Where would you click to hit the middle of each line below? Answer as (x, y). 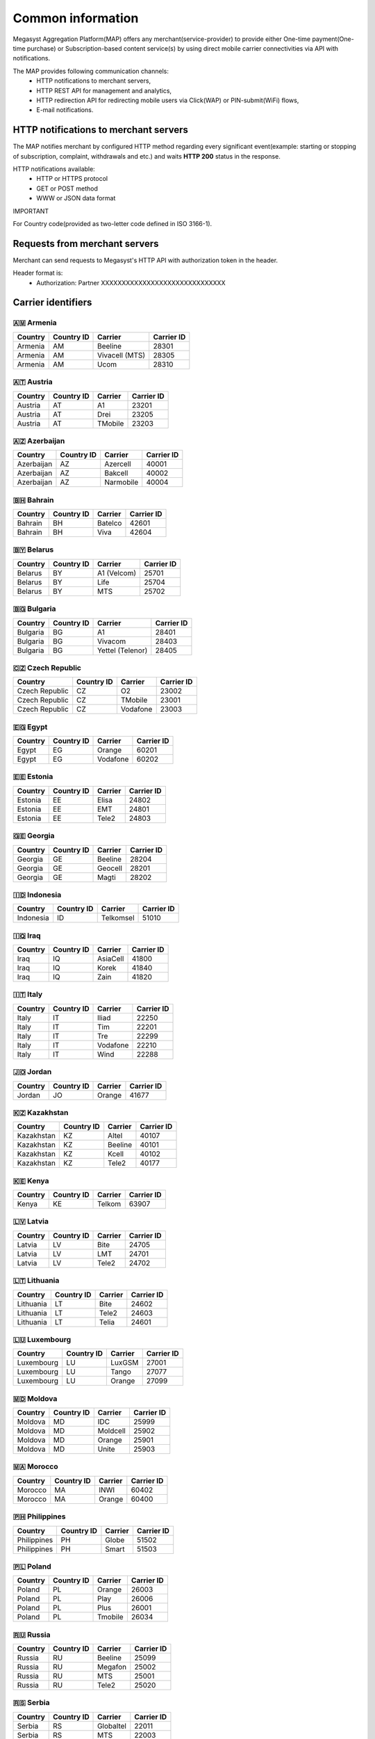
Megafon (112, 1667)
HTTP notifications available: (54, 169)
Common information (76, 18)
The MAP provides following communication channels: (91, 71)
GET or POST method (67, 189)
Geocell (110, 868)
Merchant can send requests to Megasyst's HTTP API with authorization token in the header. (145, 260)
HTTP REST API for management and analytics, (104, 90)
